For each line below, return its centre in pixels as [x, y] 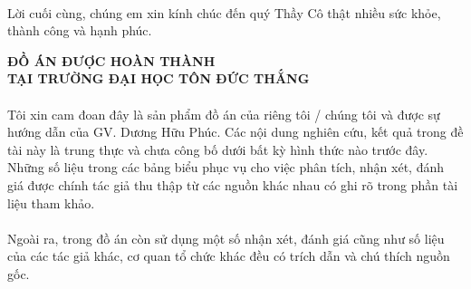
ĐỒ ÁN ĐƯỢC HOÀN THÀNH [111, 60]
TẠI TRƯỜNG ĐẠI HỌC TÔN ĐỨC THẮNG [159, 78]
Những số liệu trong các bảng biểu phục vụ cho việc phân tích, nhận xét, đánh [226, 167]
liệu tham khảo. [51, 202]
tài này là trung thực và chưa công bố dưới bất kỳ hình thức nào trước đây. [218, 149]
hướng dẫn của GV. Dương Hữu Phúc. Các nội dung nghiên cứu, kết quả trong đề [235, 132]
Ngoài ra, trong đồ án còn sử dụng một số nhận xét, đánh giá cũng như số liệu [226, 238]
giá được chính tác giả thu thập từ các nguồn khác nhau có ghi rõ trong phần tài [233, 184]
